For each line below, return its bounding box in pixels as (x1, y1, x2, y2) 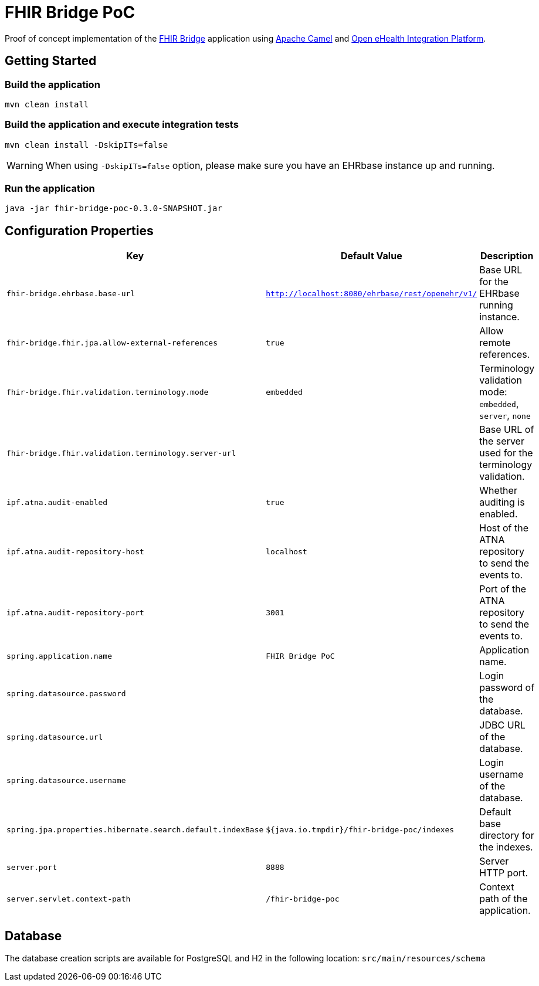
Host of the (479, 522, 529, 534)
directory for (479, 829, 534, 842)
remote (479, 337, 511, 349)
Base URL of (479, 423, 534, 436)
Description (480, 250, 534, 262)
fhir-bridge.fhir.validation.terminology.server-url (6, 448, 236, 458)
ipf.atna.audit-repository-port (6, 608, 144, 617)
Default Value (340, 250, 402, 262)
